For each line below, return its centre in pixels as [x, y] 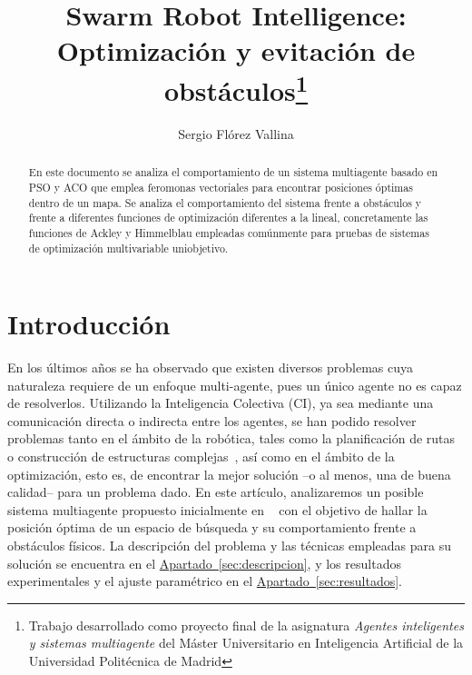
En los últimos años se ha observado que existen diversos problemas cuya [211, 367]
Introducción [89, 324]
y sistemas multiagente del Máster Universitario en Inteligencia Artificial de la [246, 643]
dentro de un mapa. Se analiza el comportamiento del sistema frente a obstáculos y [225, 202]
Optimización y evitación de [236, 50]
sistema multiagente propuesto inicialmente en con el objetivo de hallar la [217, 509]
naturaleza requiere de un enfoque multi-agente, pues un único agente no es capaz [235, 385]
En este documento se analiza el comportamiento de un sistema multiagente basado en [233, 172]
